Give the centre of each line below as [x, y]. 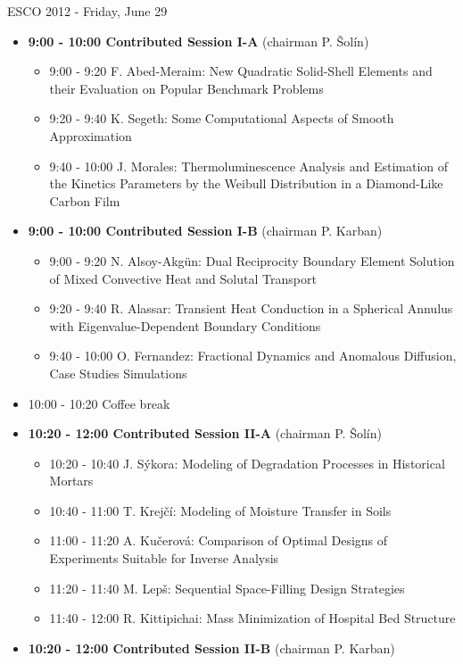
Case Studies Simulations [118, 373]
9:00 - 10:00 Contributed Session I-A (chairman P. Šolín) [198, 41]
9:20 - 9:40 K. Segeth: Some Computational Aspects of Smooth [222, 118]
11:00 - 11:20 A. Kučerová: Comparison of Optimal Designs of [219, 540]
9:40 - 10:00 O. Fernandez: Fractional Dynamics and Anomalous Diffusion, [253, 356]
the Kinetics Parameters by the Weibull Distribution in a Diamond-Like [246, 183]
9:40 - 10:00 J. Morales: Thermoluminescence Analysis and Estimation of [249, 166]
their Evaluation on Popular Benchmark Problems [186, 88]
